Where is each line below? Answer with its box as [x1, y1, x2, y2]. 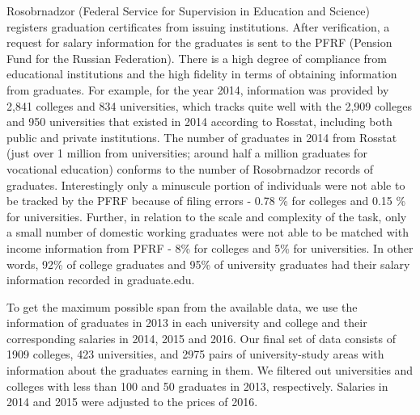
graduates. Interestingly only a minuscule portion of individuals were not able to [6, 176, 405, 193]
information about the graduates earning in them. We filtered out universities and [6, 362, 414, 379]
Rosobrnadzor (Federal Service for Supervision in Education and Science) [6, 2, 371, 19]
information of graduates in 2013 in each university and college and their [6, 314, 367, 331]
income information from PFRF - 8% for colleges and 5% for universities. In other [6, 239, 414, 256]
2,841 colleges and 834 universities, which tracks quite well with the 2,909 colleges [6, 97, 412, 114]
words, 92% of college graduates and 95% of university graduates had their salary [6, 255, 410, 272]
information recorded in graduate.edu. [6, 271, 195, 288]
